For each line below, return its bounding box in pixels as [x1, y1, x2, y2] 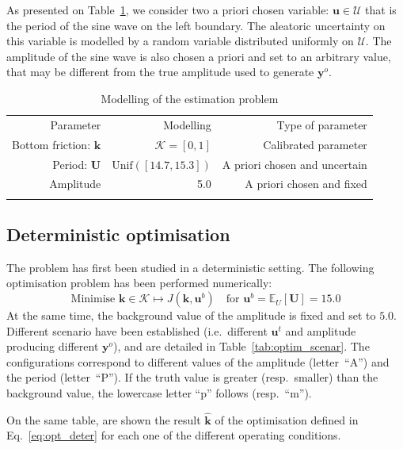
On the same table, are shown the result [6, 411, 201, 428]
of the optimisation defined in [215, 411, 359, 428]
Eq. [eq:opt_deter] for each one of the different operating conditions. [6, 427, 341, 443]
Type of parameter [276, 116, 367, 132]
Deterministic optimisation [6, 222, 230, 247]
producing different [6, 338, 99, 355]
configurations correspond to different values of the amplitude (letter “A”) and [6, 353, 390, 370]
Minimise [70, 294, 116, 305]
